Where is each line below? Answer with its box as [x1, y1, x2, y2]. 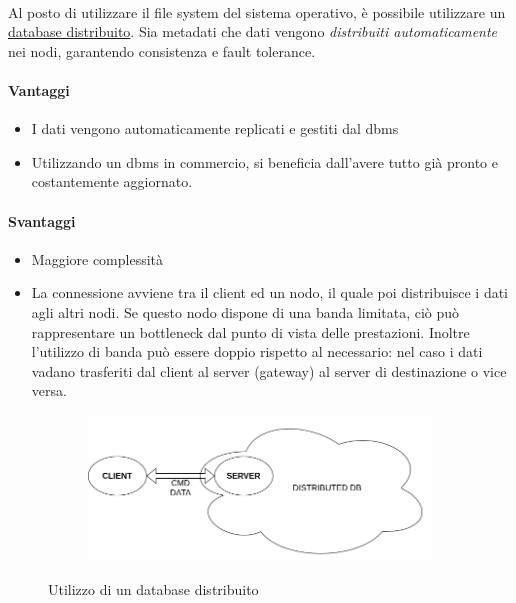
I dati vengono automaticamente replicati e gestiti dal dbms [31, 118, 399, 139]
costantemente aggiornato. [31, 171, 193, 192]
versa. [31, 380, 67, 401]
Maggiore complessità [31, 248, 164, 269]
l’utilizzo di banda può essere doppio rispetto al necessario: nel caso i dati [31, 341, 483, 362]
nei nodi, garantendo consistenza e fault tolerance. [8, 40, 316, 61]
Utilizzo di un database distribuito [48, 578, 259, 599]
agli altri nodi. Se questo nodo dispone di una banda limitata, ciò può [31, 301, 460, 322]
